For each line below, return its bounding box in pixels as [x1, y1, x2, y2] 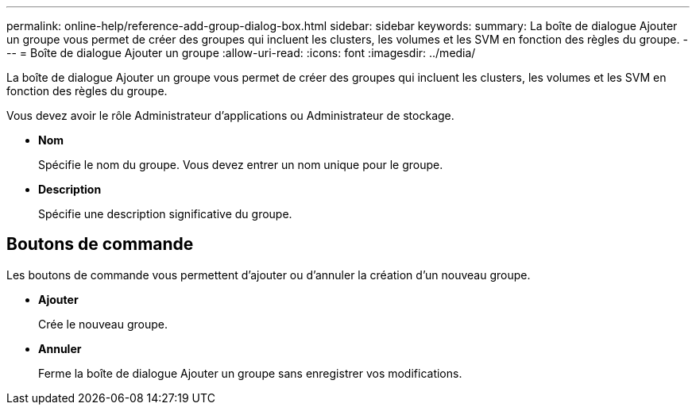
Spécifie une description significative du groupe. [38, 207, 292, 221]
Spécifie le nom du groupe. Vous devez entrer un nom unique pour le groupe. [38, 158, 443, 171]
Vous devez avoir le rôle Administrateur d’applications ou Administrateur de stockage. [6, 109, 454, 122]
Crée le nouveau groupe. [38, 317, 168, 331]
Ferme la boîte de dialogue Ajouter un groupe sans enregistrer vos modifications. [38, 366, 462, 380]
